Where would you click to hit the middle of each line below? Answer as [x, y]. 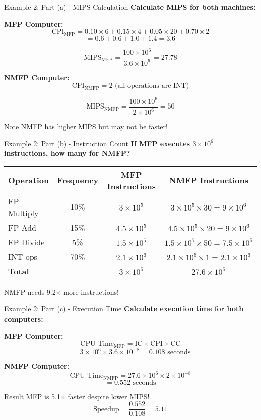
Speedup [106, 409]
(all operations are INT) [152, 86]
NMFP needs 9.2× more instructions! [61, 292]
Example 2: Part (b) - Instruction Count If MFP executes [97, 143]
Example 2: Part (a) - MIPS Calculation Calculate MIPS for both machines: [130, 7]
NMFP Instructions [209, 180]
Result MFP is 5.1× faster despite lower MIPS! [77, 396]
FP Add [22, 227]
